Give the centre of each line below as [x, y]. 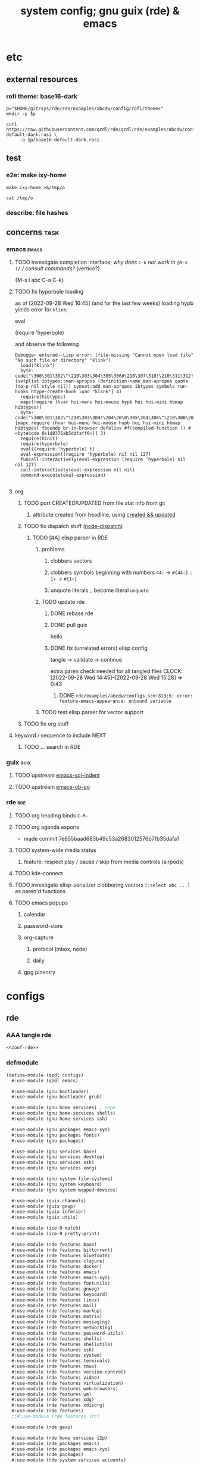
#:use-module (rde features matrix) [57, 1317]
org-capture [38, 937]
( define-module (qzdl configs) [45, 1075]
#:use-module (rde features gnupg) [56, 1289]
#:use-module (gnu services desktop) [58, 1157]
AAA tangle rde [29, 1035]
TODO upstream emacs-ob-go [52, 787]
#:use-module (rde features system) [57, 1356]
